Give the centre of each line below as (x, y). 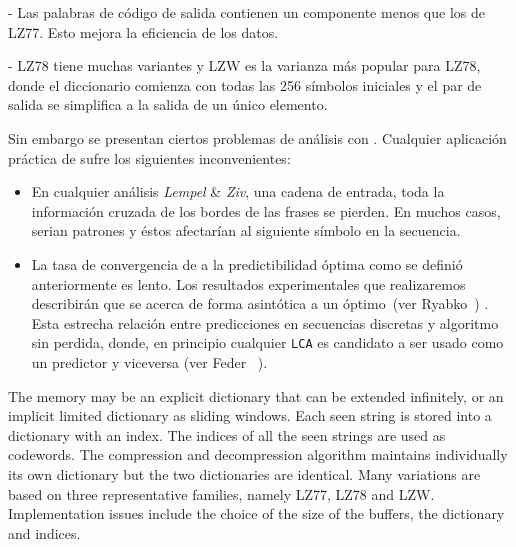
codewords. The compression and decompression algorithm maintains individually (258, 454)
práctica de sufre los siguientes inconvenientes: (149, 157)
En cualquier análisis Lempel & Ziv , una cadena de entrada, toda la (238, 191)
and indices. (44, 532)
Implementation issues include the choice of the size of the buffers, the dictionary (256, 513)
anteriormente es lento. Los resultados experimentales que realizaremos (248, 283)
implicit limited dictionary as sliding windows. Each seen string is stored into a (250, 415)
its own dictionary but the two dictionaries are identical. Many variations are (244, 473)
